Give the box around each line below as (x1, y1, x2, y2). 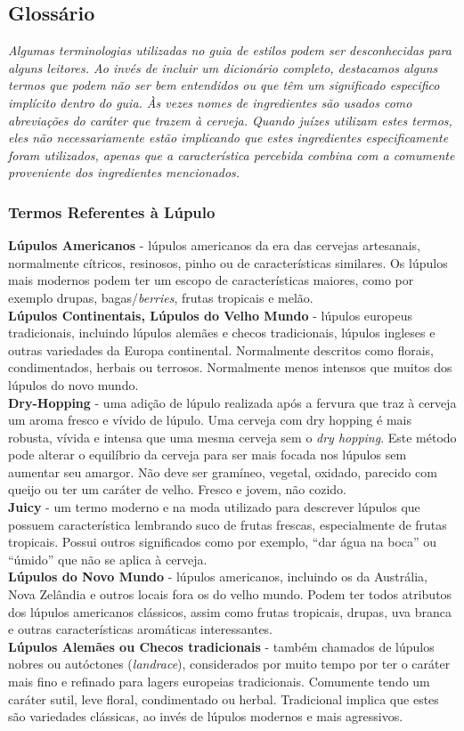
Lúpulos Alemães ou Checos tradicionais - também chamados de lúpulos (8, 637, 435, 655)
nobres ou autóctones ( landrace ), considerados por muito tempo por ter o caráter (8, 654, 451, 673)
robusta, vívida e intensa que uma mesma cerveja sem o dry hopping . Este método (8, 427, 457, 446)
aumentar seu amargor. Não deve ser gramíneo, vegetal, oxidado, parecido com (8, 462, 437, 481)
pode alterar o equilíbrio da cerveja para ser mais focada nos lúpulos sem (8, 445, 407, 464)
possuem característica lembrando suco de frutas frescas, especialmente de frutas (8, 515, 447, 533)
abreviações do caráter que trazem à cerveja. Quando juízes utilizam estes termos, (8, 110, 452, 129)
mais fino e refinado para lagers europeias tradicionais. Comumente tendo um (8, 672, 430, 691)
